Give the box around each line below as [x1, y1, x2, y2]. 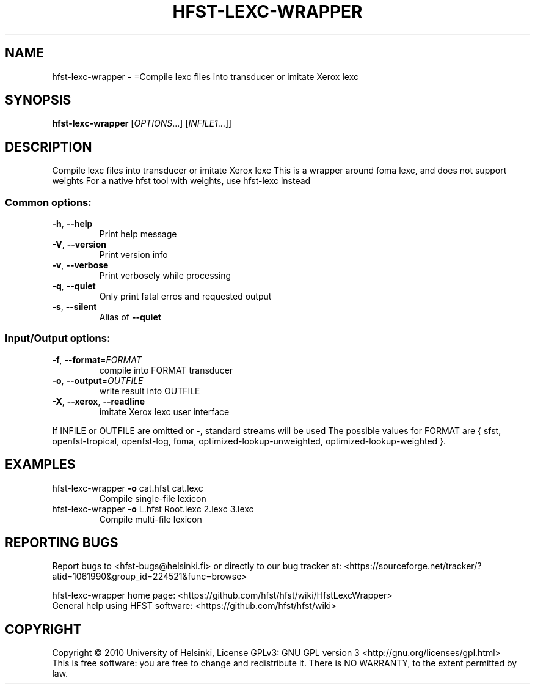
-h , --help [52, 218, 93, 229]
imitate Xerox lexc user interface [99, 406, 230, 417]
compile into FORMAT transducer [99, 364, 233, 375]
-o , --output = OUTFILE [52, 375, 144, 386]
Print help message [99, 229, 177, 240]
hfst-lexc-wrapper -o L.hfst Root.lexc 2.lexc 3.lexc [52, 503, 254, 514]
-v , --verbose [52, 260, 109, 271]
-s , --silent [52, 301, 97, 312]
